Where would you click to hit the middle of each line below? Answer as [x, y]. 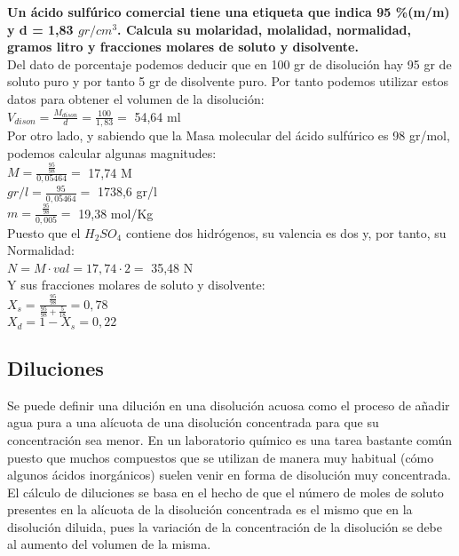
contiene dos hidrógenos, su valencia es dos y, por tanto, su [286, 232]
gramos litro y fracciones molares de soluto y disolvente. [183, 47]
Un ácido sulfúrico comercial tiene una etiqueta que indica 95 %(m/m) [229, 12]
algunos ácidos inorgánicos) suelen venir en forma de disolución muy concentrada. [229, 475]
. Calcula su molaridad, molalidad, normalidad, [264, 29]
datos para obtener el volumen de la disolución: [136, 98]
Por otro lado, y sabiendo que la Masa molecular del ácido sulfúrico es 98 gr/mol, [229, 135]
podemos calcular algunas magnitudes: [112, 152]
